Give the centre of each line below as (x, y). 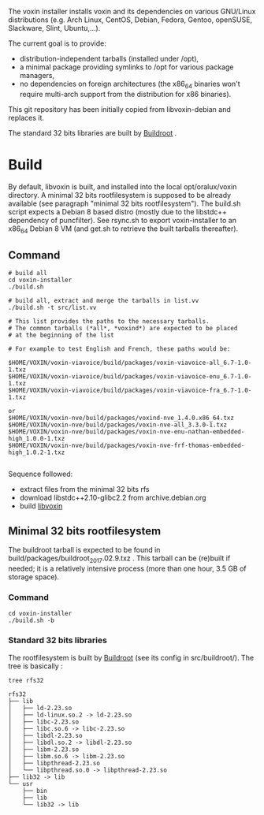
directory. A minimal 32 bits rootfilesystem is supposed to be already (119, 195)
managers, (37, 75)
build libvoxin (41, 506)
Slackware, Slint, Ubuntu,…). (54, 28)
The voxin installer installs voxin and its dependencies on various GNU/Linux (132, 11)
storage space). (34, 577)
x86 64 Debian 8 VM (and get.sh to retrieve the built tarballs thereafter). (123, 229)
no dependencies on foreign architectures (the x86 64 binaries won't (130, 84)
